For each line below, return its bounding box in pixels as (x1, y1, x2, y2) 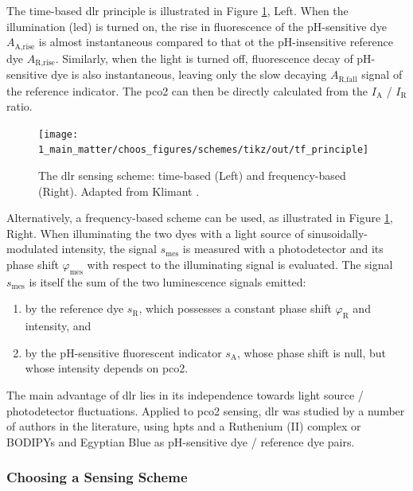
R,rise (35, 59, 55, 68)
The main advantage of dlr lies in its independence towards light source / (6, 386, 364, 403)
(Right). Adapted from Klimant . (38, 182, 200, 199)
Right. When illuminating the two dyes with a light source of (6, 224, 304, 241)
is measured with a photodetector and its (182, 240, 384, 257)
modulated (6, 240, 58, 257)
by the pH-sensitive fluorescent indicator (25, 344, 222, 360)
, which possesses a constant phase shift (138, 300, 332, 317)
